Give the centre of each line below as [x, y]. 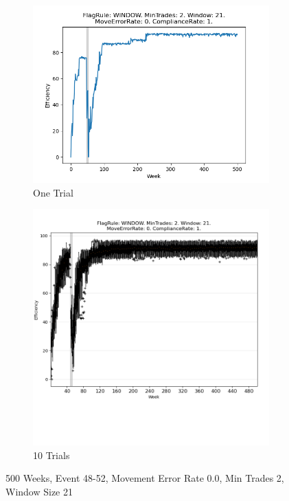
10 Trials [51, 455]
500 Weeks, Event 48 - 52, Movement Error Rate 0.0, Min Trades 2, [145, 478]
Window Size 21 [39, 491]
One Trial [53, 192]
